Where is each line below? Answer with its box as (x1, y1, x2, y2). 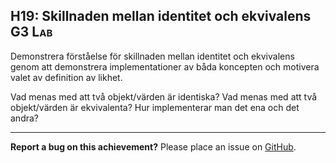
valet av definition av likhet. (10, 71, 123, 83)
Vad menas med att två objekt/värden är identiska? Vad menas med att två (10, 90, 318, 103)
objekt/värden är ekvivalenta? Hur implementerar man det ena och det (10, 101, 300, 113)
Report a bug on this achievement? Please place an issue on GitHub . (10, 140, 297, 153)
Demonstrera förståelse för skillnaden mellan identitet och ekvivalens (10, 50, 295, 62)
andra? (10, 112, 39, 124)
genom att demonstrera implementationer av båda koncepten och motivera (10, 60, 320, 73)
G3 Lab (10, 24, 53, 41)
